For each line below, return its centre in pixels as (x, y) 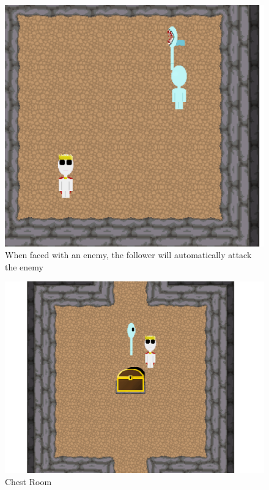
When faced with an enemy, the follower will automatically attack (128, 255)
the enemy (24, 266)
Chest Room (28, 481)
